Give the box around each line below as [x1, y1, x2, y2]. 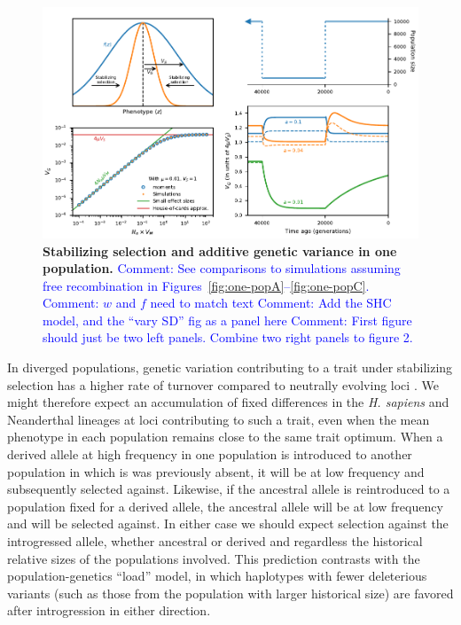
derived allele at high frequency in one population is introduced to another [7, 445, 412, 464]
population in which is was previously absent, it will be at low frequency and [7, 462, 425, 480]
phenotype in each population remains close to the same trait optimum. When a [7, 427, 443, 446]
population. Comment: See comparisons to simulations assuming [43, 259, 401, 277]
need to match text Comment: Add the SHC [150, 293, 392, 312]
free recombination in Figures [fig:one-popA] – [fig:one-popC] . [43, 276, 370, 294]
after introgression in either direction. [7, 601, 211, 620]
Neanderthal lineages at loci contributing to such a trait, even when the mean [7, 410, 430, 428]
